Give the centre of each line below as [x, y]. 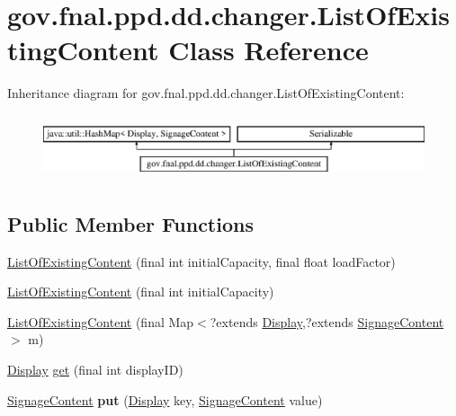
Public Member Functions [130, 223]
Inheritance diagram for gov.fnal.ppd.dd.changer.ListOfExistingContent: [206, 93]
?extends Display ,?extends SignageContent [327, 321]
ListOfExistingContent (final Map [101, 321]
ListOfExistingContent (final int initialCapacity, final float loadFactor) [201, 261]
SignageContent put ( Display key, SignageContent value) [165, 399]
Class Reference [268, 50]
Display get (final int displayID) [95, 370]
